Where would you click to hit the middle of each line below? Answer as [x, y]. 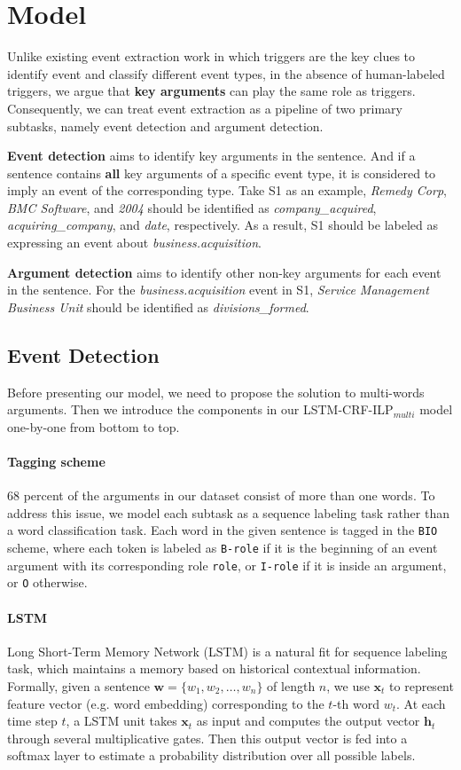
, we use [348, 686]
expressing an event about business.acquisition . [134, 243]
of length [291, 686]
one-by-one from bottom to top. [94, 426]
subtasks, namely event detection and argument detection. [165, 126]
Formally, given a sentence [78, 686]
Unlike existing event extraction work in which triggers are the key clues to [211, 56]
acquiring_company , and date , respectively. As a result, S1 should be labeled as [223, 225]
